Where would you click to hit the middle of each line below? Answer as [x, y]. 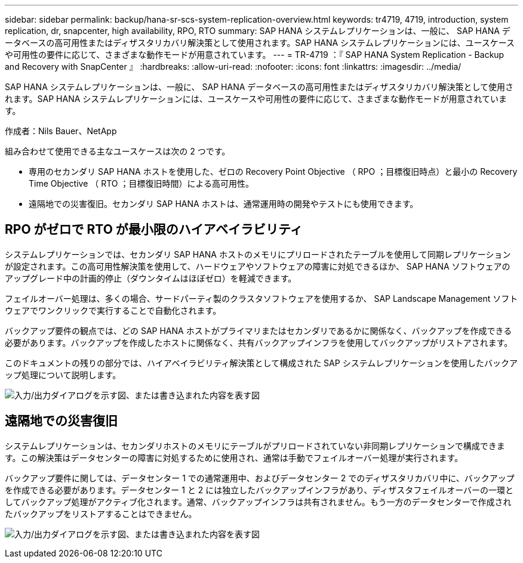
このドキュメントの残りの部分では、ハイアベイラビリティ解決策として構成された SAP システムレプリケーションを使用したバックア [261, 363]
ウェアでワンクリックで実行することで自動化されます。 [113, 310]
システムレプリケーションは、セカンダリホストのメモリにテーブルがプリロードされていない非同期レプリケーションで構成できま [255, 446]
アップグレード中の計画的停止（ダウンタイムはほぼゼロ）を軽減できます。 [151, 278]
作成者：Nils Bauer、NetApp [61, 131]
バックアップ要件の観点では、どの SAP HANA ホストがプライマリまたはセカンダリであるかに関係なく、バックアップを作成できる [259, 330]
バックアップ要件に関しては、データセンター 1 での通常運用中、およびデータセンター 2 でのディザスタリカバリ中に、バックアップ [260, 478]
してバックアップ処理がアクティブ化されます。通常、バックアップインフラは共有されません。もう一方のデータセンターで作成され [258, 502]
